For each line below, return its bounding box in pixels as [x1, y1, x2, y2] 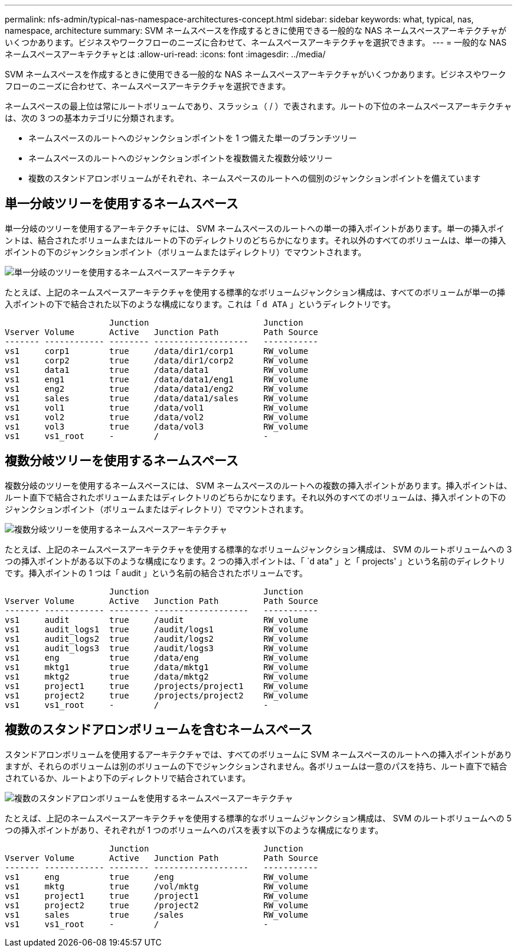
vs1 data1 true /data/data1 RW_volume [5, 365, 309, 375]
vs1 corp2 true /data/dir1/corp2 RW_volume [5, 355, 309, 365]
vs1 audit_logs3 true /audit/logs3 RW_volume [5, 643, 309, 653]
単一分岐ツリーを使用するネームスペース [5, 196, 238, 212]
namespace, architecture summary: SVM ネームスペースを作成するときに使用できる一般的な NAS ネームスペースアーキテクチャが [5, 25, 507, 35]
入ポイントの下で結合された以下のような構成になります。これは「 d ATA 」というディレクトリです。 [5, 298, 396, 309]
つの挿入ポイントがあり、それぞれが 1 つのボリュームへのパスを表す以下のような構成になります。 [5, 824, 384, 835]
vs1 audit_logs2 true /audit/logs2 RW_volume [5, 633, 309, 644]
